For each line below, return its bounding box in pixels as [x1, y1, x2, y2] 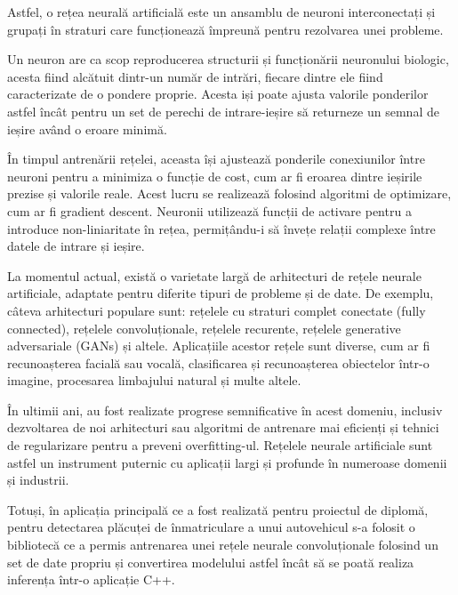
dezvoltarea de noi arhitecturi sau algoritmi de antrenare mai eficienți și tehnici [7, 418, 439, 437]
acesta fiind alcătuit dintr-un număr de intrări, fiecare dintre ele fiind [7, 67, 383, 85]
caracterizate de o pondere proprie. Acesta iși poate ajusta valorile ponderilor [7, 84, 429, 103]
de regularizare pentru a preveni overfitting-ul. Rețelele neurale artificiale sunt [7, 436, 433, 454]
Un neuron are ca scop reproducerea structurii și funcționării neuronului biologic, [7, 50, 449, 68]
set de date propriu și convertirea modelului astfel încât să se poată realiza [7, 552, 414, 571]
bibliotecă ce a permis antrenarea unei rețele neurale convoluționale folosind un [7, 535, 438, 554]
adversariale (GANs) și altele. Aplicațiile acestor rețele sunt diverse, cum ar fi [7, 336, 430, 355]
